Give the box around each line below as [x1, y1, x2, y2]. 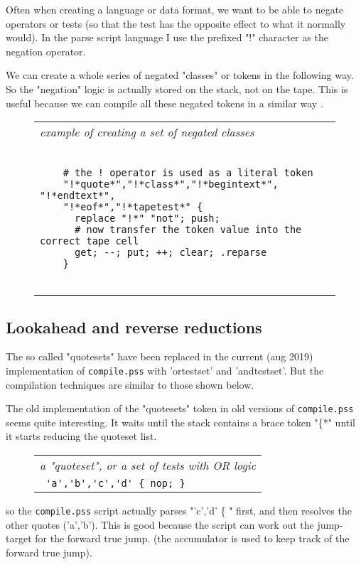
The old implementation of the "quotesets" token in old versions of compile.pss [6, 401, 354, 416]
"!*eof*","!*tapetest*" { [63, 201, 203, 213]
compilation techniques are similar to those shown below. [6, 377, 254, 392]
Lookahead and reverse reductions [6, 316, 262, 338]
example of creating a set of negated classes [40, 124, 254, 141]
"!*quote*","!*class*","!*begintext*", [63, 178, 279, 190]
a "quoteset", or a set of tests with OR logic [40, 457, 257, 474]
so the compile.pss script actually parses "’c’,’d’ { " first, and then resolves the [6, 503, 352, 518]
